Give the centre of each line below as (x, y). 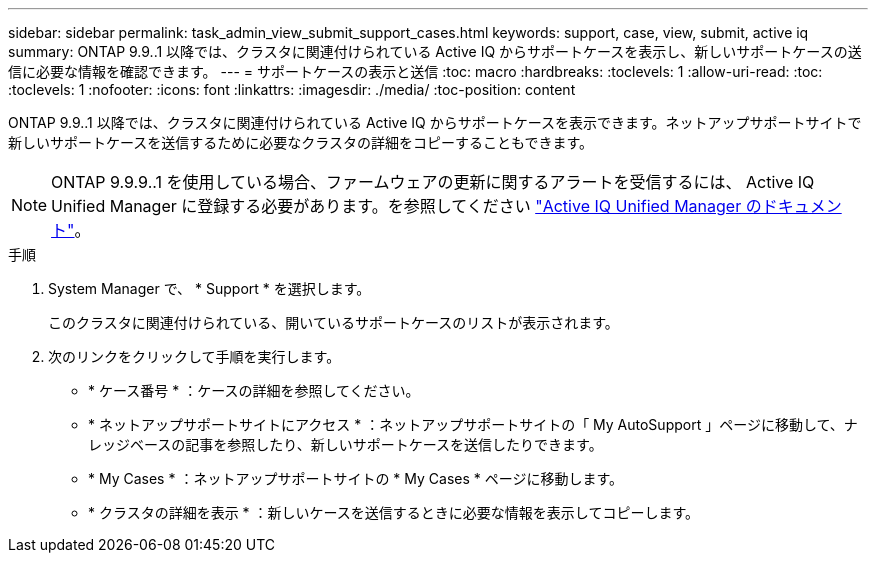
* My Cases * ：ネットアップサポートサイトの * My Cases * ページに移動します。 (356, 478)
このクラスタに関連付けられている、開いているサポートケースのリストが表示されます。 (333, 322)
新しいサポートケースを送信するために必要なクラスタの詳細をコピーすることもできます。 (301, 142)
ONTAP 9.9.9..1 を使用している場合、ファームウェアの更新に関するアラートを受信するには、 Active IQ (433, 182)
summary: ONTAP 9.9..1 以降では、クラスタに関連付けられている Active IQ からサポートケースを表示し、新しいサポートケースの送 (435, 51)
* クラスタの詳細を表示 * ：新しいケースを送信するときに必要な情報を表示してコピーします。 (394, 512)
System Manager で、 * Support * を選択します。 (209, 288)
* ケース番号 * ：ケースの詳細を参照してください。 (254, 390)
